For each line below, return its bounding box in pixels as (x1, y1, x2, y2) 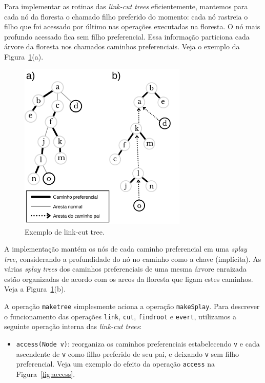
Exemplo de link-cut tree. (25, 226, 105, 237)
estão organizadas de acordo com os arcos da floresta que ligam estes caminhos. (4, 273, 253, 284)
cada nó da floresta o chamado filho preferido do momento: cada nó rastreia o (4, 11, 248, 22)
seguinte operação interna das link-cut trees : (4, 321, 142, 332)
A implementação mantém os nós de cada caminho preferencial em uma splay (4, 243, 247, 254)
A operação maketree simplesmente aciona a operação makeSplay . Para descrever (4, 301, 260, 312)
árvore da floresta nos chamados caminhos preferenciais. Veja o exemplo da (4, 41, 240, 52)
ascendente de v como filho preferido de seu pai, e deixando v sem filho (16, 348, 239, 359)
